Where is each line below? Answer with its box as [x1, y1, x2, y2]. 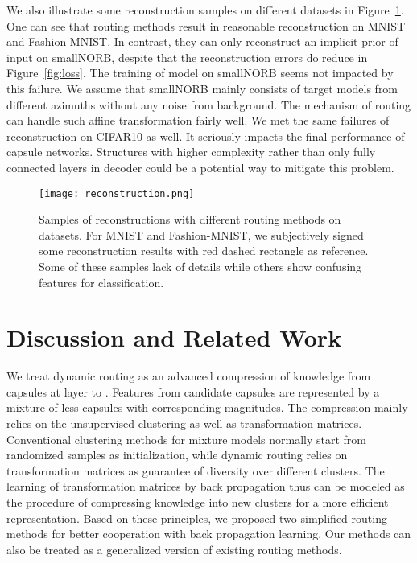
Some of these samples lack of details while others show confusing [39, 257, 362, 274]
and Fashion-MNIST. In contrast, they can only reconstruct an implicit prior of [6, 33, 398, 50]
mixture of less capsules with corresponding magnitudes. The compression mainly [6, 399, 408, 416]
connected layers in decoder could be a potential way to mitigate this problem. [6, 158, 394, 175]
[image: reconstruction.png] [39, 187, 195, 199]
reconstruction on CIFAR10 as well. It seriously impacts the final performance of [6, 127, 405, 144]
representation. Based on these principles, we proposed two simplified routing [6, 509, 387, 526]
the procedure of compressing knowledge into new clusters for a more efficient [6, 494, 389, 511]
